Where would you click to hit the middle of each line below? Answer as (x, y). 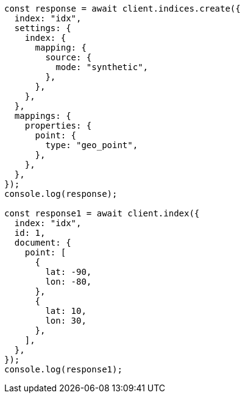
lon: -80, (69, 282)
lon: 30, (66, 321)
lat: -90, (69, 272)
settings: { (43, 28)
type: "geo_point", (92, 145)
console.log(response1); (63, 369)
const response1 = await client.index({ (102, 213)
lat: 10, (66, 311)
